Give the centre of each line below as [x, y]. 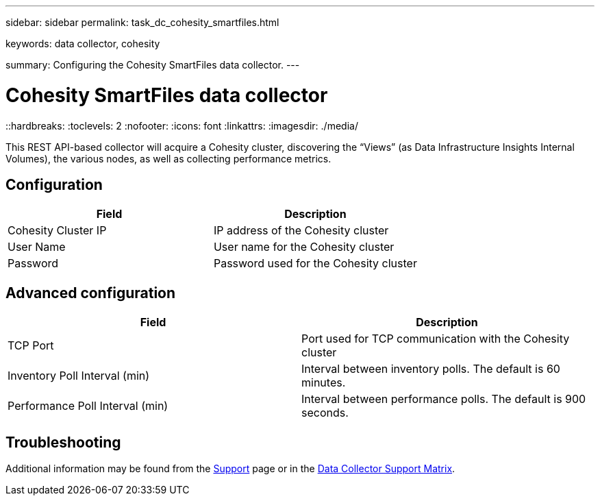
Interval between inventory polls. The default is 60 [431, 369]
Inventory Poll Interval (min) [79, 376]
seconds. [325, 413]
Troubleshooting [63, 442]
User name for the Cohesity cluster [304, 247]
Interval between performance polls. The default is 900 [444, 399]
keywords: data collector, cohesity [83, 44]
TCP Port [31, 346]
